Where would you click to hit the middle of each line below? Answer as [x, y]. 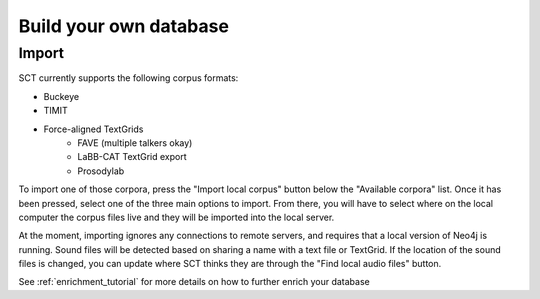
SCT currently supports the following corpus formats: [128, 78]
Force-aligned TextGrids [93, 129]
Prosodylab [101, 171]
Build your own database [124, 26]
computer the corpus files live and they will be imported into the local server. [176, 217]
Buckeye [61, 96]
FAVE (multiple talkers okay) [135, 142]
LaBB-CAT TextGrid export [132, 157]
